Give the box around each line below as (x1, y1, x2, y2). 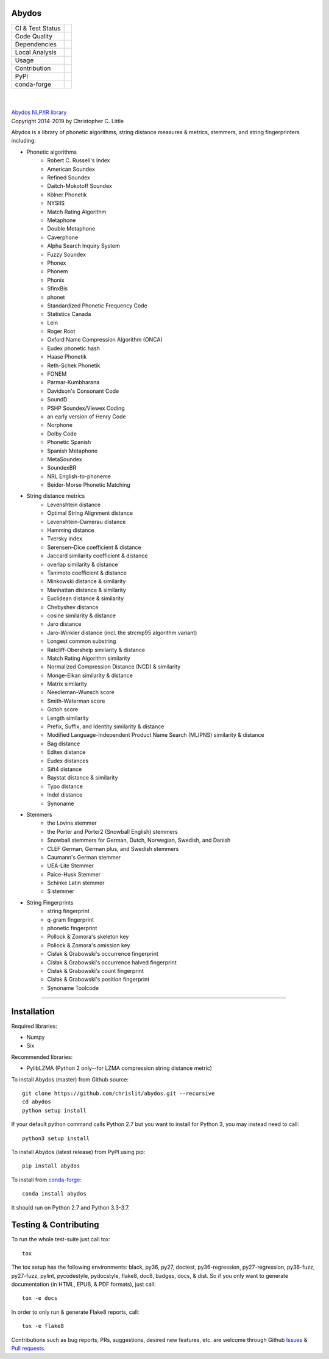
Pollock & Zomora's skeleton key (47, 933, 129, 941)
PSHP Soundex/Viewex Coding (47, 404, 125, 412)
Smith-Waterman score (47, 697, 105, 705)
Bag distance (47, 740, 80, 747)
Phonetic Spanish (47, 439, 91, 446)
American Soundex (47, 165, 96, 173)
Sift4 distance (47, 766, 82, 773)
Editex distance (47, 748, 86, 756)
